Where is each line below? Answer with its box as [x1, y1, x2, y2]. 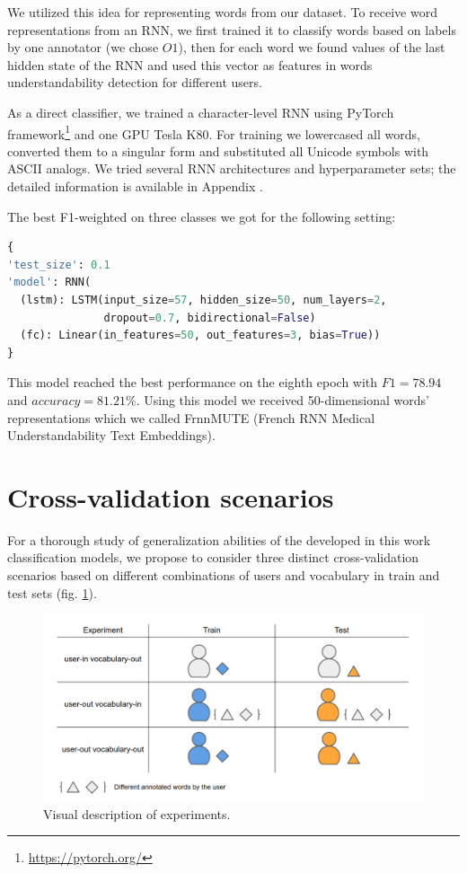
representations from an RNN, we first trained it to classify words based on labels [7, 20, 456, 39]
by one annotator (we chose [7, 38, 159, 57]
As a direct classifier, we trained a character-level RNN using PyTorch [7, 102, 394, 121]
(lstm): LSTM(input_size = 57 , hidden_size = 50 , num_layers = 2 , [20, 293, 387, 306]
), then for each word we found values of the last [178, 38, 445, 57]
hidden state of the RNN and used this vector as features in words [7, 55, 373, 74]
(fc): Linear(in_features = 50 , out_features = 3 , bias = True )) [20, 329, 381, 342]
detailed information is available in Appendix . [7, 177, 263, 195]
